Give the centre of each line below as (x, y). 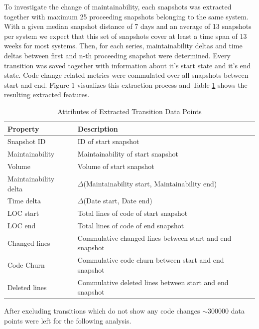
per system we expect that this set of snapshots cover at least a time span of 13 (126, 36)
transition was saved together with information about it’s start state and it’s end (128, 65)
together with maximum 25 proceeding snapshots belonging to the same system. (126, 16)
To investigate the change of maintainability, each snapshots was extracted (118, 6)
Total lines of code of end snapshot (131, 226)
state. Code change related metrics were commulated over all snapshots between (126, 75)
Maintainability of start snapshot (128, 154)
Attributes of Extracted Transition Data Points (129, 111)
